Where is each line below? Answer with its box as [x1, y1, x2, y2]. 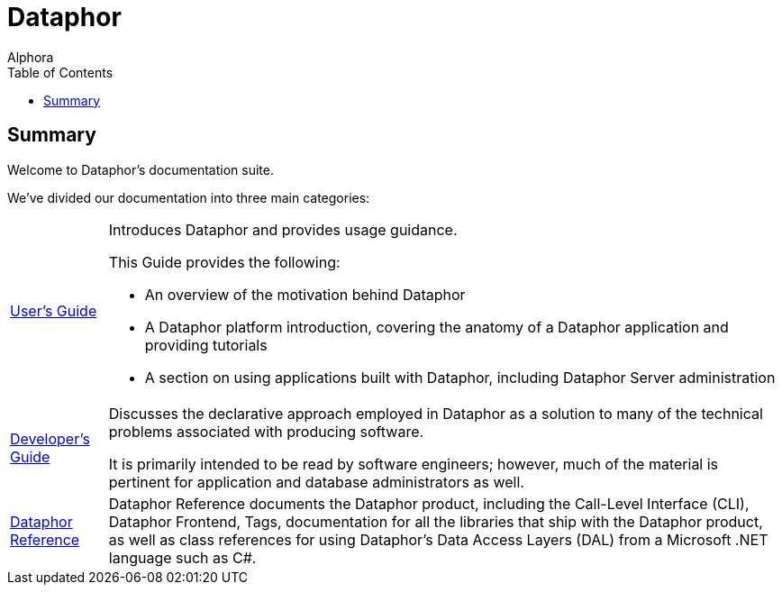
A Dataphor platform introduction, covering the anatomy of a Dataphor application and [144, 317, 729, 336]
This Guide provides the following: [108, 252, 341, 271]
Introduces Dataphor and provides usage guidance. [108, 220, 458, 239]
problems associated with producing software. [108, 422, 424, 441]
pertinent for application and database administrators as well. [108, 472, 524, 491]
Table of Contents [7, 64, 114, 80]
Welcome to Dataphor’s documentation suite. [7, 161, 275, 178]
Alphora [7, 49, 54, 65]
